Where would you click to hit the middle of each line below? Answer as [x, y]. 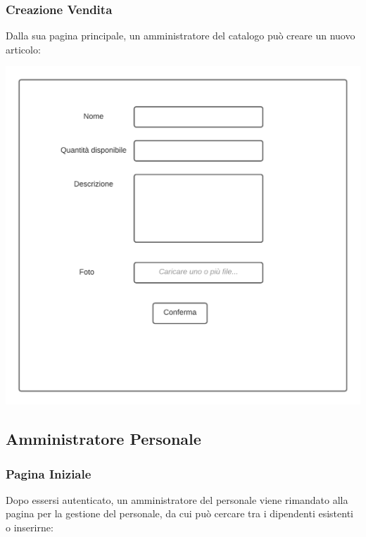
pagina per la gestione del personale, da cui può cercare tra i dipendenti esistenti [180, 513]
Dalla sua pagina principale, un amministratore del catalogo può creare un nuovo [181, 36]
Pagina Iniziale [49, 473]
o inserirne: [30, 527]
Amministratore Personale [103, 439]
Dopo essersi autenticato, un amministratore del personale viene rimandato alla [177, 499]
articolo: [23, 49]
